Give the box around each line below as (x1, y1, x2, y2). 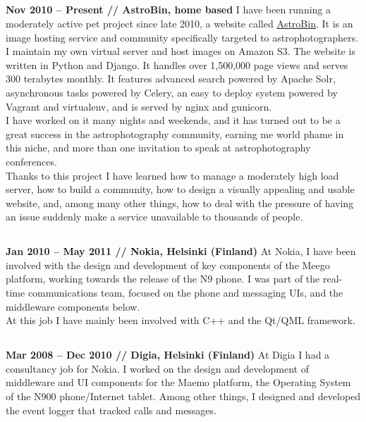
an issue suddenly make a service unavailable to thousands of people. (6, 209, 303, 224)
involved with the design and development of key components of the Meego (6, 257, 330, 272)
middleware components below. (6, 299, 140, 314)
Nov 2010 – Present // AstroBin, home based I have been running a (6, 2, 331, 17)
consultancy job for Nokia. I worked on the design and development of (6, 361, 309, 376)
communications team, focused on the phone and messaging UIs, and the (28, 285, 343, 300)
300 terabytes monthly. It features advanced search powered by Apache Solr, (6, 71, 336, 86)
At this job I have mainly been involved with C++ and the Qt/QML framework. (6, 313, 355, 328)
